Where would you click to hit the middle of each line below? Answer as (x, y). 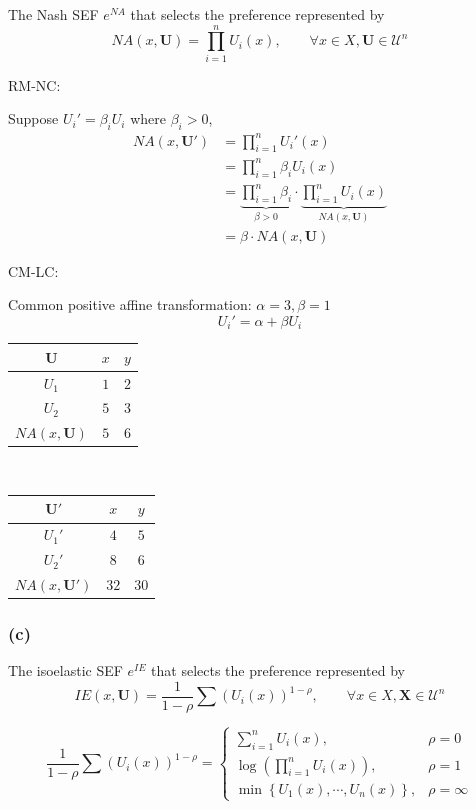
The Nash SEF (53, 14)
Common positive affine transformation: (130, 304)
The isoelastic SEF (65, 670)
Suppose (33, 118)
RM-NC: (34, 84)
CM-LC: (33, 270)
